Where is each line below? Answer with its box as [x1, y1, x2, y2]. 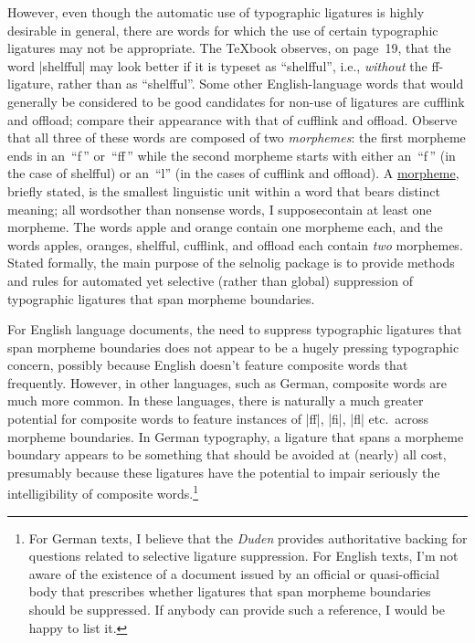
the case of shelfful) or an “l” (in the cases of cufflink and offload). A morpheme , [7, 163, 459, 183]
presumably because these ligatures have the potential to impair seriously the [7, 462, 440, 481]
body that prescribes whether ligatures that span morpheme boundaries [28, 582, 431, 601]
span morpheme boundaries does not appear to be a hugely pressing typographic [7, 337, 459, 356]
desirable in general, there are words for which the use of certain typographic [7, 20, 438, 39]
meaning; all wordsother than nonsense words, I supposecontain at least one [7, 199, 432, 218]
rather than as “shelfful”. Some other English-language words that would [58, 74, 464, 93]
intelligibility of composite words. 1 [7, 481, 199, 503]
